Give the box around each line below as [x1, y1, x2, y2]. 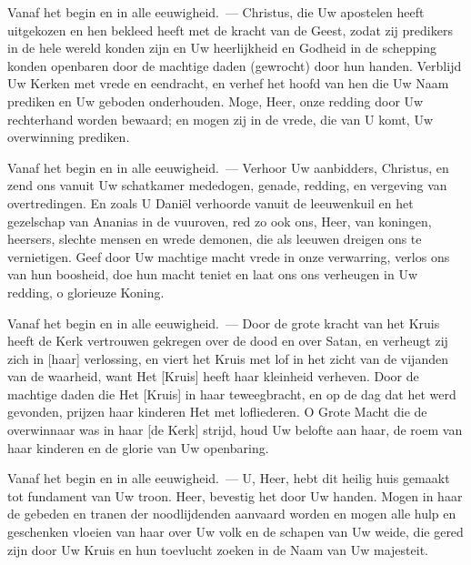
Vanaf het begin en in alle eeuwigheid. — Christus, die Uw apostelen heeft [7, 3, 425, 21]
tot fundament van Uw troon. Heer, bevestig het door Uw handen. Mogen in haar [7, 486, 463, 505]
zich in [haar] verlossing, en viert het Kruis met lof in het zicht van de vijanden [7, 348, 448, 368]
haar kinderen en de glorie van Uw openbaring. [7, 438, 269, 457]
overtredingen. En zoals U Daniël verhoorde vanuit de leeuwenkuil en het [7, 193, 414, 212]
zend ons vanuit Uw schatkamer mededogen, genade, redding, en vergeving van [7, 176, 447, 195]
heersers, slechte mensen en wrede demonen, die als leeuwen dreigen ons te [7, 229, 422, 248]
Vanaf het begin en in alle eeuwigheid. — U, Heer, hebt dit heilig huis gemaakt [7, 469, 450, 488]
